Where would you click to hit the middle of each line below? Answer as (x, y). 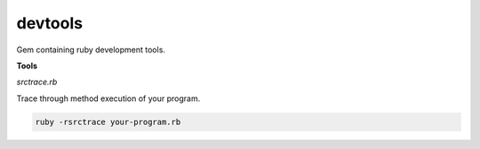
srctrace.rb (37, 82)
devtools (50, 23)
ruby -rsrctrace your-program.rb (108, 122)
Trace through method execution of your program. (108, 98)
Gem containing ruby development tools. (91, 50)
